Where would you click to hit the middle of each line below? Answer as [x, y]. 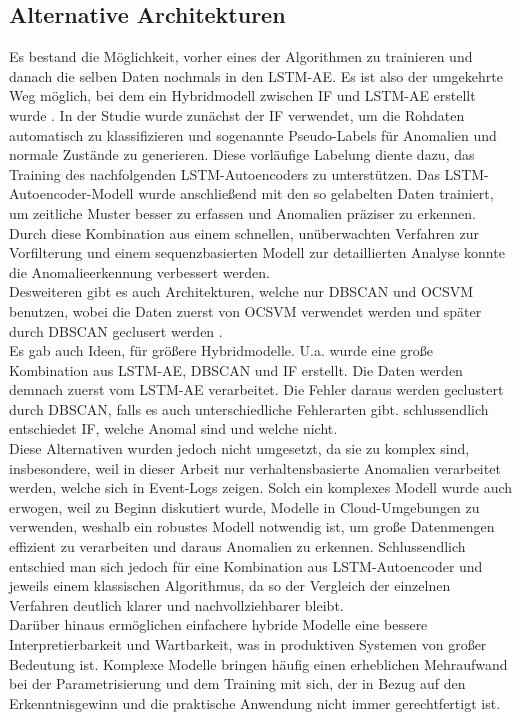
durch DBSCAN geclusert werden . [116, 330]
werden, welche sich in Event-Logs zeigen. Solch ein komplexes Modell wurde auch [261, 487]
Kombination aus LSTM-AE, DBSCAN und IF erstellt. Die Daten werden [236, 369]
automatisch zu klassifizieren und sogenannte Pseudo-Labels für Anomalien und [253, 134]
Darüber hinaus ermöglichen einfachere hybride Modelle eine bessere [218, 624]
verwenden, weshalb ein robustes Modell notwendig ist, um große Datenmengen [252, 526]
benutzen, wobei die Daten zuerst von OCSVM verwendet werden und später [245, 310]
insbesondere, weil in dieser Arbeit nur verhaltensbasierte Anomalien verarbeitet [255, 467]
